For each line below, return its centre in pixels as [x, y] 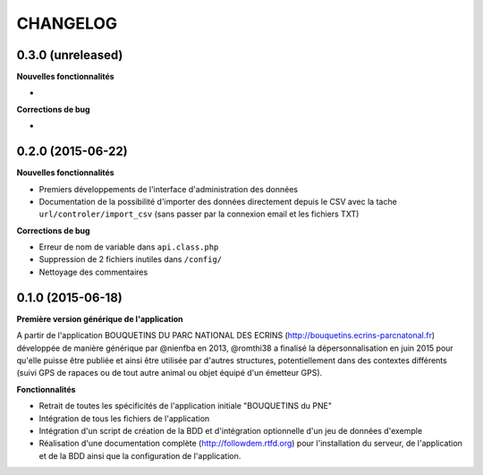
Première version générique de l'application [100, 318]
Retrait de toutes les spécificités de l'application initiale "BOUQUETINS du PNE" [186, 406]
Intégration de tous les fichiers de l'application [124, 418]
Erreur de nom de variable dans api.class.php [129, 247]
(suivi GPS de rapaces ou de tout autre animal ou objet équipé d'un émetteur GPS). [169, 373]
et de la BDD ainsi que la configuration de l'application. [140, 455]
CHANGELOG [67, 23]
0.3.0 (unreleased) [70, 55]
